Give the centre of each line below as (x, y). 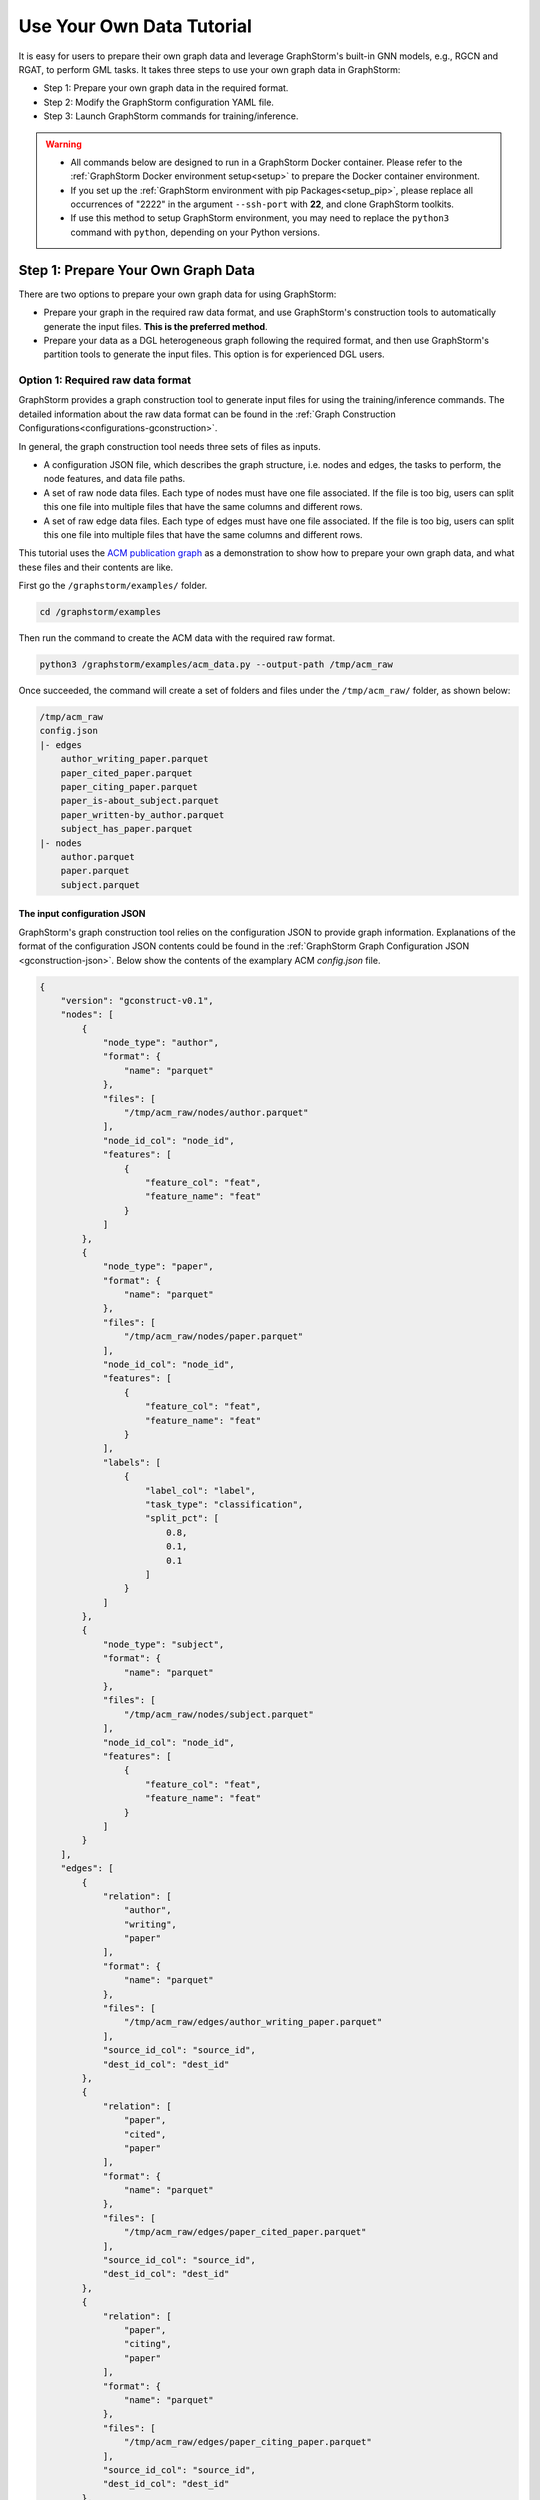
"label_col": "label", (201, 1490)
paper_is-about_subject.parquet (140, 801)
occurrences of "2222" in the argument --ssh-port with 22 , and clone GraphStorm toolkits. (262, 204)
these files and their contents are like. (96, 567)
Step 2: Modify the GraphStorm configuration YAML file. (159, 102)
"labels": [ (132, 1462)
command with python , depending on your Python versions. (195, 232)
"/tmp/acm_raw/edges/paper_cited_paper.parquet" (245, 2232)
